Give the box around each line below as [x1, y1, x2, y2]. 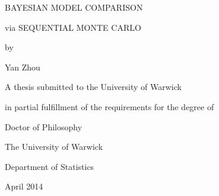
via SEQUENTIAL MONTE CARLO [5, 21, 141, 33]
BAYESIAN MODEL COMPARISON [5, 1, 143, 13]
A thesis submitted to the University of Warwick [5, 81, 182, 93]
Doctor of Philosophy [5, 120, 82, 133]
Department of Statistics [5, 160, 94, 172]
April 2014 [5, 180, 43, 192]
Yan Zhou [5, 60, 40, 73]
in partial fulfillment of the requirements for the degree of [5, 100, 214, 113]
